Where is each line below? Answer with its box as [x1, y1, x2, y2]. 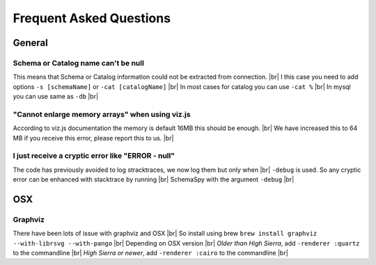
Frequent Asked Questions [13, 10, 171, 26]
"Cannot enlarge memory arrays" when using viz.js [13, 109, 191, 119]
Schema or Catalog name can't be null [13, 58, 144, 67]
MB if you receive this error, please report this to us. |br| [13, 134, 174, 142]
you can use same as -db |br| [13, 93, 99, 101]
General [13, 37, 49, 49]
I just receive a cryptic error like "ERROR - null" [13, 151, 175, 161]
